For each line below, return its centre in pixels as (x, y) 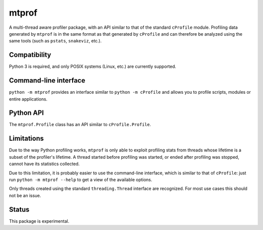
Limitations (26, 138)
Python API (26, 113)
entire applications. (28, 99)
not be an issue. (25, 195)
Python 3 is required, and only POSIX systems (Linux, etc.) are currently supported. (93, 66)
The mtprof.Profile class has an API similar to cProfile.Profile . (80, 125)
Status (19, 209)
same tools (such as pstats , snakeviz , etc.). (55, 41)
